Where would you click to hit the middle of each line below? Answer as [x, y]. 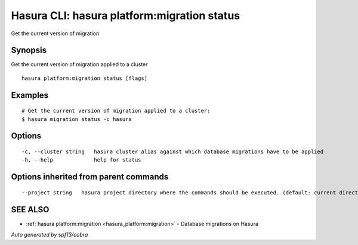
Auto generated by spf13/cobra [50, 235]
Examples [30, 95]
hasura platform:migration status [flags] [85, 78]
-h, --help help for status [81, 160]
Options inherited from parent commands [90, 177]
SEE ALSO [30, 210]
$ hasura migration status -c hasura [77, 119]
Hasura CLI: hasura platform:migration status [126, 15]
